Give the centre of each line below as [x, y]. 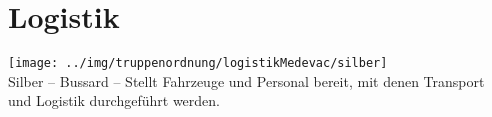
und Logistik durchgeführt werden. [114, 100]
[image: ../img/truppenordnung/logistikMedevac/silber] [198, 63]
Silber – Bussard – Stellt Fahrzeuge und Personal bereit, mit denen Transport [246, 80]
